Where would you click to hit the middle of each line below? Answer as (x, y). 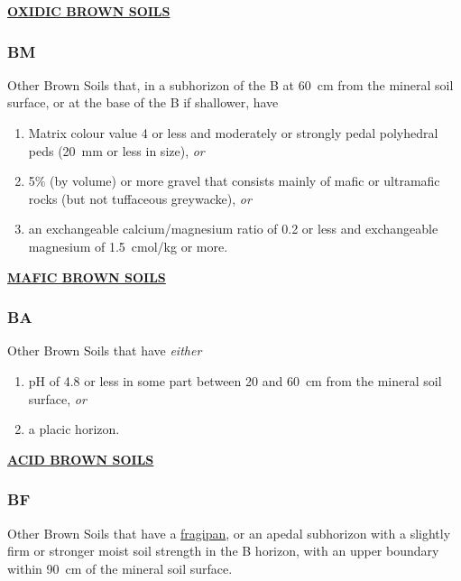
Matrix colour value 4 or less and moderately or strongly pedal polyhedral (233, 133)
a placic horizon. (74, 429)
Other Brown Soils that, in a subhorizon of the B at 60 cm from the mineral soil (230, 84)
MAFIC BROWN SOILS (87, 277)
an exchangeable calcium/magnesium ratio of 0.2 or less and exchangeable (233, 229)
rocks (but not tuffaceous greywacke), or (140, 198)
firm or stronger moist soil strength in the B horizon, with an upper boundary (223, 551)
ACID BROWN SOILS (81, 459)
